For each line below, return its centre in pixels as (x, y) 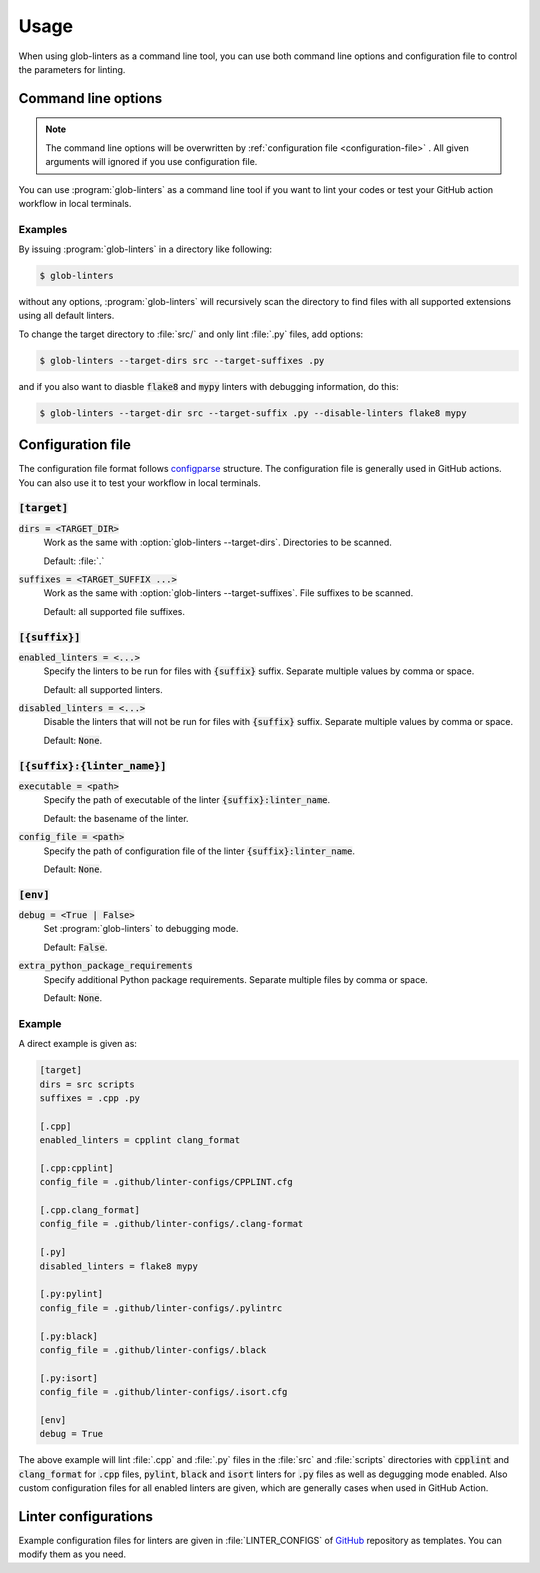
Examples (43, 229)
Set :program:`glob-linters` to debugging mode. (141, 929)
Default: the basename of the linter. (116, 818)
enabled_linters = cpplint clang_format (139, 1140)
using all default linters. (66, 316)
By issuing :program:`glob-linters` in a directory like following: (145, 249)
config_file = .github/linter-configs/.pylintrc (161, 1308)
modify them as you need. (72, 1554)
